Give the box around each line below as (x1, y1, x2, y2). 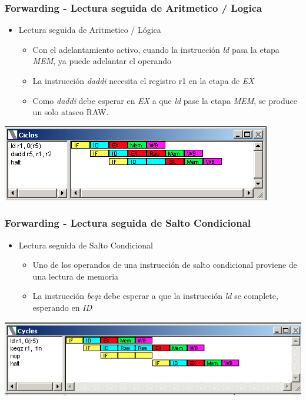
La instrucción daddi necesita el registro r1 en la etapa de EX (32, 75, 254, 86)
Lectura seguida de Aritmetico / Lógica (18, 23, 161, 36)
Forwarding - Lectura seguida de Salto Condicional (5, 216, 251, 230)
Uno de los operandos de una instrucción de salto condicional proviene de (32, 258, 297, 271)
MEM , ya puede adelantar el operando (32, 55, 171, 67)
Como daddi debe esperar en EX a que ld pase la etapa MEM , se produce (32, 94, 297, 106)
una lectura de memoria (32, 270, 119, 282)
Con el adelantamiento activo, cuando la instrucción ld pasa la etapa (32, 43, 280, 55)
